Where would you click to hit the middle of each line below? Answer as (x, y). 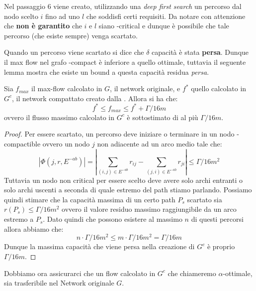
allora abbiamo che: (34, 228)
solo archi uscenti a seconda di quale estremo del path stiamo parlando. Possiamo (128, 190)
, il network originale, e (145, 88)
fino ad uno (63, 16)
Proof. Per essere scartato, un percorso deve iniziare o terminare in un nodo (119, 134)
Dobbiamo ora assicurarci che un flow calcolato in (80, 273)
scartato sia (205, 199)
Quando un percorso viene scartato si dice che (74, 52)
